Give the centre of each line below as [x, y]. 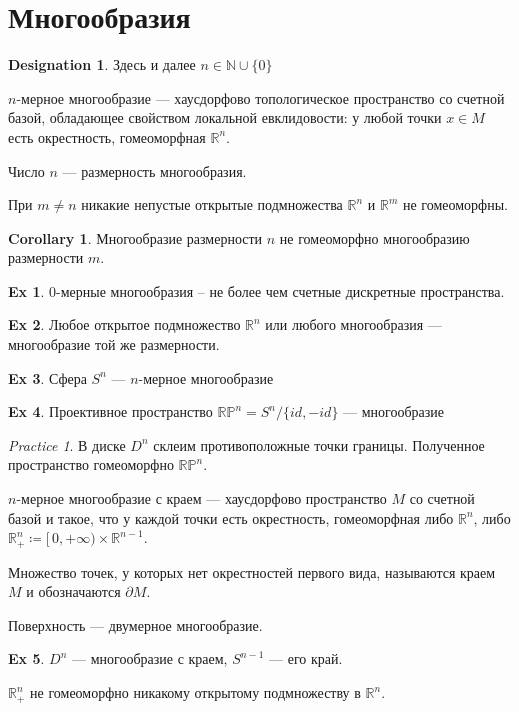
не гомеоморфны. [455, 204]
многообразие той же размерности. [114, 344]
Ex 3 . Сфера [47, 377]
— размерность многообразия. [154, 170]
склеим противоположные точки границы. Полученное [319, 444]
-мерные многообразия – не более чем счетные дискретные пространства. [280, 290]
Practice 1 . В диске [67, 444]
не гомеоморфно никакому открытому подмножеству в [195, 692]
